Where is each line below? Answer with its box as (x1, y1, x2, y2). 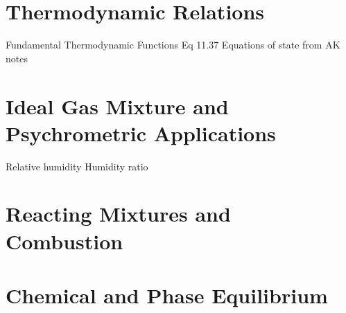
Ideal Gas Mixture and (6, 91, 229, 120)
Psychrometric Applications (6, 118, 276, 147)
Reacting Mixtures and (6, 199, 231, 228)
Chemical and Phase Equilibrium (6, 280, 328, 309)
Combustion (6, 226, 123, 255)
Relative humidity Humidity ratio (6, 159, 148, 173)
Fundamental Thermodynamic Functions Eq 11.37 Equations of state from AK (6, 37, 340, 52)
